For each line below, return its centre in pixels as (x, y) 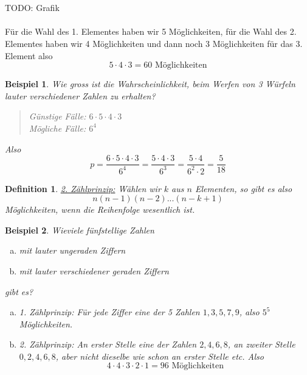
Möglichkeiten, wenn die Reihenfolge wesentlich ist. (100, 209)
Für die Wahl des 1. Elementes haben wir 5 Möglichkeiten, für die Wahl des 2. (151, 31)
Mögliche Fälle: (57, 128)
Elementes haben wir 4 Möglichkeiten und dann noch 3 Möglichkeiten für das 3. (154, 43)
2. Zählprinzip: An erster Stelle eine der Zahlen (108, 344)
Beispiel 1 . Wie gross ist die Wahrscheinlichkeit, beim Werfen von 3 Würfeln (150, 84)
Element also (29, 55)
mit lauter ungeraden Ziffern (72, 250)
